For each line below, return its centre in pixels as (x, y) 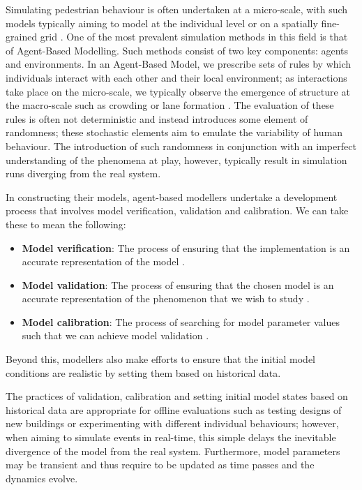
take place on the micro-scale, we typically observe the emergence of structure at (178, 91)
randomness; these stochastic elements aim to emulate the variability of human (174, 132)
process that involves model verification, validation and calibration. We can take (177, 210)
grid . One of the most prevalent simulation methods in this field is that (194, 37)
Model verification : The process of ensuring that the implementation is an (186, 247)
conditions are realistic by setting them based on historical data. (143, 372)
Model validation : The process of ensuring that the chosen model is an (178, 284)
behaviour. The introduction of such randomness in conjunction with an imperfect (181, 146)
